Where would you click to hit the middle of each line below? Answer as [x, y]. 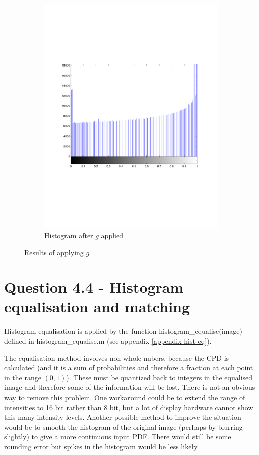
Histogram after [69, 235]
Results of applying [54, 252]
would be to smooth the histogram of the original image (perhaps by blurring [123, 427]
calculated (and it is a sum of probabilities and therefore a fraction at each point [129, 368]
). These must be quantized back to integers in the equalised [159, 377]
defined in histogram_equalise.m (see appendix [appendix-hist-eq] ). [108, 341]
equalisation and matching [97, 307]
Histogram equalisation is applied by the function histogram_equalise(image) [123, 331]
